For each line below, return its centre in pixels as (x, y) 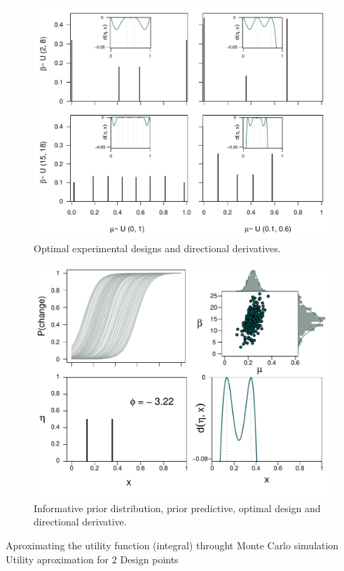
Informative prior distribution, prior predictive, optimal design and (177, 508)
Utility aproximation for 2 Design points (92, 559)
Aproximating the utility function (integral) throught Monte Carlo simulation (172, 545)
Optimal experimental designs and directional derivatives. (157, 248)
